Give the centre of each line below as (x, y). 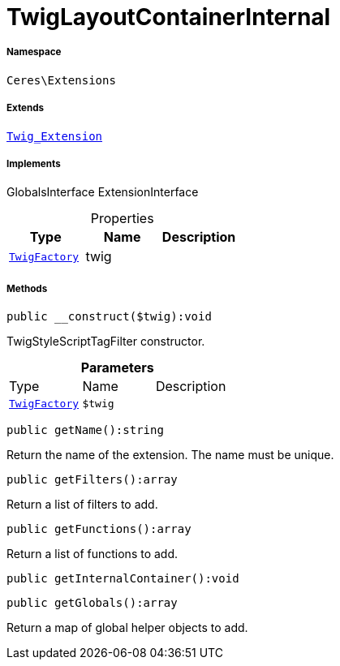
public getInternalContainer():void (123, 579)
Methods (27, 288)
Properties (122, 219)
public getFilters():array (92, 480)
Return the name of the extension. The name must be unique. (170, 455)
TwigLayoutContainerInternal (169, 17)
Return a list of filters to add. (82, 505)
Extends (26, 108)
